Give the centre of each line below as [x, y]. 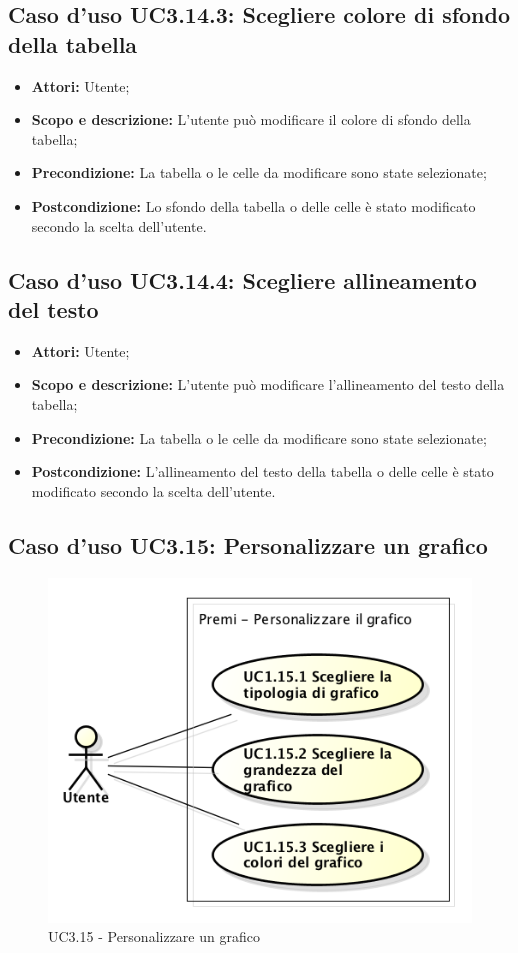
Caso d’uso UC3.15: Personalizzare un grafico [248, 544]
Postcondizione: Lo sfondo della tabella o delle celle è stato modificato [253, 205]
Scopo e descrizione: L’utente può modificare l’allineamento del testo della [268, 384]
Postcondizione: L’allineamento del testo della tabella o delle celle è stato [262, 471]
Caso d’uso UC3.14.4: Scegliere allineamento [242, 279]
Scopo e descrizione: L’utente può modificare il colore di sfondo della [251, 119]
